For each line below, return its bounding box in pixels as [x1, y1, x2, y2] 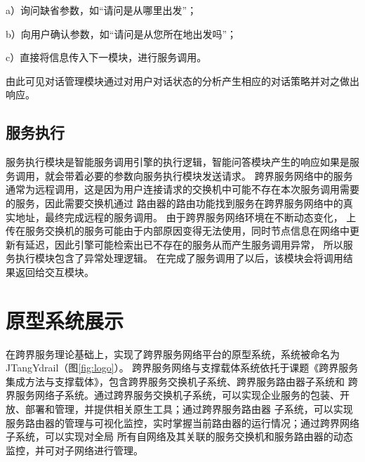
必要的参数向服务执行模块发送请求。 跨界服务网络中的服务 [84, 168, 353, 183]
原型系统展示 [6, 305, 124, 334]
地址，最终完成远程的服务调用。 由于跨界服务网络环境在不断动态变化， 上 [15, 209, 357, 224]
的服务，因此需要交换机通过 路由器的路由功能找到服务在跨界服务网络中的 [6, 195, 343, 210]
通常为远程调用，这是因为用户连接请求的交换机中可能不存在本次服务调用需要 [6, 182, 359, 197]
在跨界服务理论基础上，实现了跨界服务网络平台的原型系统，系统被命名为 [6, 346, 340, 361]
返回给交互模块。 [15, 264, 94, 279]
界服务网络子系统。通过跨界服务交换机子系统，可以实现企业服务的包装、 [6, 388, 340, 402]
